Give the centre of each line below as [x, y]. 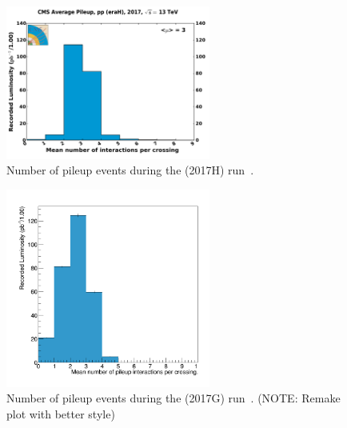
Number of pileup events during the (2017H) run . [130, 170]
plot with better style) [61, 413]
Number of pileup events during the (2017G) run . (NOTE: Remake [173, 398]
